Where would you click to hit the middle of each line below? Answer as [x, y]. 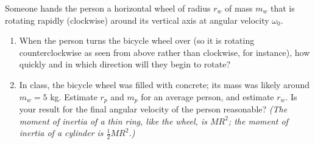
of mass [239, 8]
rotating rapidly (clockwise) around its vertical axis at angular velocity [137, 20]
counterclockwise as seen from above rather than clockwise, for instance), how [165, 52]
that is [283, 8]
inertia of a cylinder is [61, 133]
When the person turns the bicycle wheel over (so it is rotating [137, 40]
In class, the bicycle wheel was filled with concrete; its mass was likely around [164, 84]
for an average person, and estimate [207, 96]
